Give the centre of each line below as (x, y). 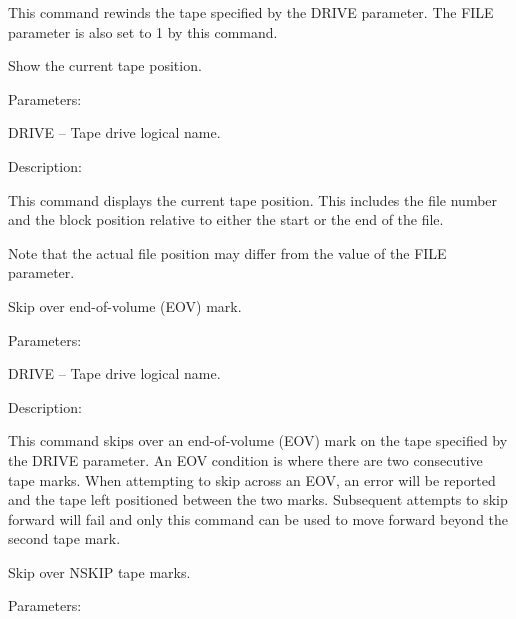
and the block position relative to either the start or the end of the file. (226, 219)
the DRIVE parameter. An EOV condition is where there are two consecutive (245, 459)
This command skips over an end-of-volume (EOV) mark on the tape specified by (258, 440)
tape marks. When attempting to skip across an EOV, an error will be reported (252, 479)
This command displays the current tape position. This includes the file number (253, 199)
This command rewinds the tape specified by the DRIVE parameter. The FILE (251, 12)
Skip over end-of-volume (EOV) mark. (125, 305)
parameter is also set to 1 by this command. (143, 31)
